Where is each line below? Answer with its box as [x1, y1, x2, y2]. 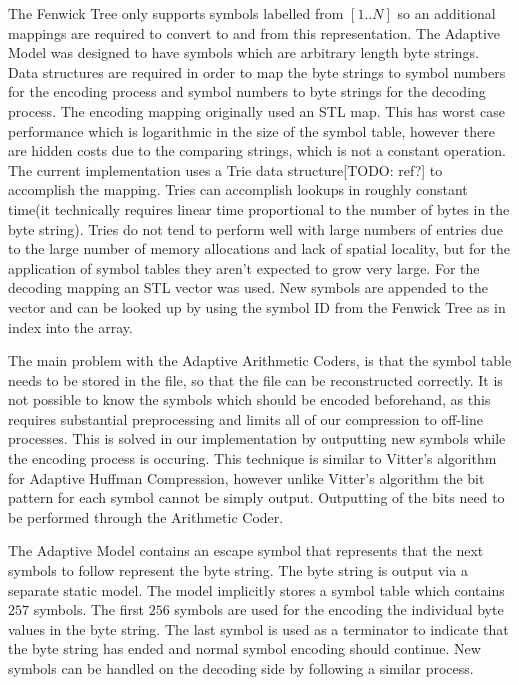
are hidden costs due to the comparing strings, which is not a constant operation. [8, 140, 507, 161]
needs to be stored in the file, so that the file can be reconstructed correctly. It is [8, 369, 503, 390]
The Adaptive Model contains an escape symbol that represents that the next [8, 540, 484, 561]
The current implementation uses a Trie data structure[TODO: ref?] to [8, 159, 443, 180]
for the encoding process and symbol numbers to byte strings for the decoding [8, 81, 486, 102]
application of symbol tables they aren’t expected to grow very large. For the [8, 257, 480, 278]
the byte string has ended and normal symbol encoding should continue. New [8, 638, 481, 659]
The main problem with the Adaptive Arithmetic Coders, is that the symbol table [8, 350, 512, 371]
